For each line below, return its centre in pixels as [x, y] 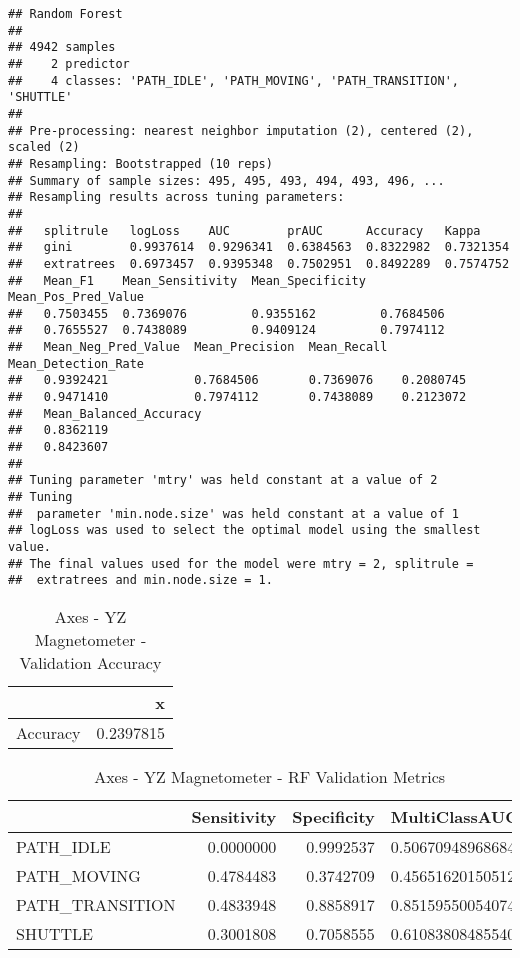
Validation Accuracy [90, 662]
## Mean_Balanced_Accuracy [105, 413]
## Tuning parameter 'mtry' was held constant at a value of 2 [223, 480]
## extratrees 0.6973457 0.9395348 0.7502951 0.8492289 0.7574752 [259, 263]
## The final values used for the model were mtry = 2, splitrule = [241, 563]
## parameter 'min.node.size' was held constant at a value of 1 [234, 513]
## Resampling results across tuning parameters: [176, 197]
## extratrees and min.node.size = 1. [140, 580]
